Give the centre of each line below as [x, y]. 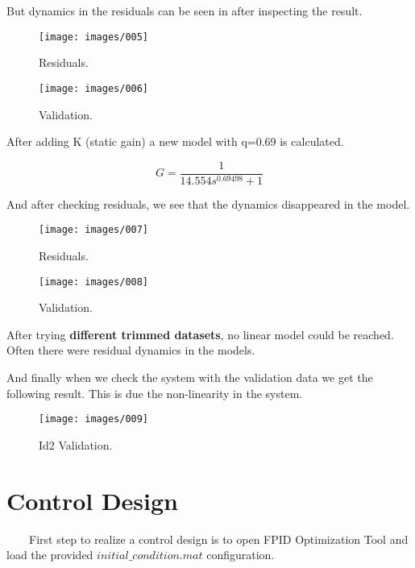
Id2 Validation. [76, 444]
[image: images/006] [94, 88]
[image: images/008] [94, 282]
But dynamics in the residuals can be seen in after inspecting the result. [185, 10]
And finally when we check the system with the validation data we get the [190, 377]
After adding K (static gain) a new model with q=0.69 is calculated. [175, 141]
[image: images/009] [94, 419]
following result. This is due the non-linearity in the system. [155, 393]
